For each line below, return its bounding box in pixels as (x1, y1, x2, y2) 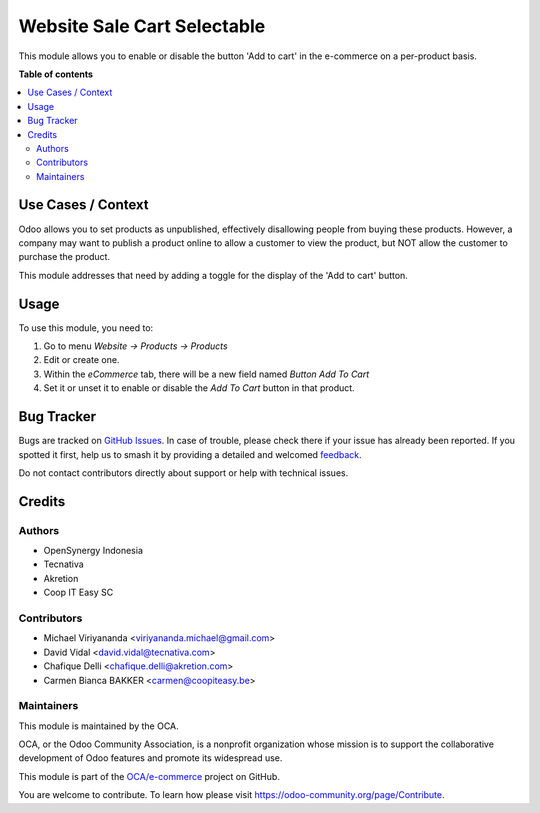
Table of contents (18, 68, 94, 80)
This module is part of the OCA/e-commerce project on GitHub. (18, 770, 280, 782)
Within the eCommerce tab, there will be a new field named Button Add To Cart (43, 368, 370, 380)
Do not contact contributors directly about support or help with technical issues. (18, 466, 349, 479)
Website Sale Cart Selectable (18, 15, 266, 37)
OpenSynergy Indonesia (43, 545, 144, 557)
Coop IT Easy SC (43, 586, 114, 599)
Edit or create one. (43, 354, 120, 366)
